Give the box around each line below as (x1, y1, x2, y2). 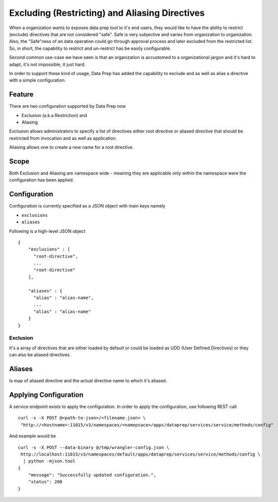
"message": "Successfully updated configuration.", (28, 472, 156, 478)
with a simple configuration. (9, 77, 66, 84)
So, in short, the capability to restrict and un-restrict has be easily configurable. (9, 45, 172, 51)
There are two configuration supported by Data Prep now (9, 103, 126, 109)
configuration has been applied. (9, 177, 74, 183)
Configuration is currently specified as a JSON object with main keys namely (9, 203, 166, 209)
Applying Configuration (9, 390, 84, 399)
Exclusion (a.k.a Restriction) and (21, 112, 88, 118)
